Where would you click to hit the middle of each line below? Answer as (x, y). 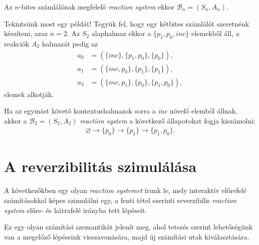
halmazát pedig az (70, 43)
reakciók (17, 43)
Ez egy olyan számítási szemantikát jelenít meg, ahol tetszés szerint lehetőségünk (128, 227)
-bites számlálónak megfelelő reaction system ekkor (97, 6)
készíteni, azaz (26, 33)
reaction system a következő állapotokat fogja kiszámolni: (168, 120)
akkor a (16, 120)
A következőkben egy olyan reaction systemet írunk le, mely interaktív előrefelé (125, 190)
